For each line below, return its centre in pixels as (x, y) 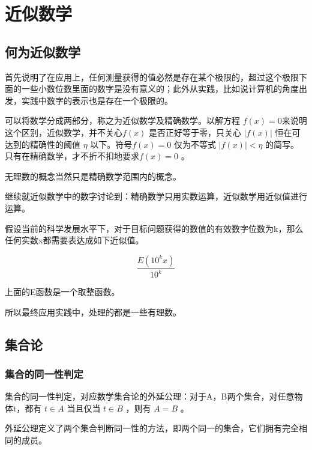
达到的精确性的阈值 (43, 144)
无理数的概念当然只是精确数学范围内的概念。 (93, 176)
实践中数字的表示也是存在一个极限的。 (97, 100)
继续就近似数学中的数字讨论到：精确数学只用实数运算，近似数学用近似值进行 (156, 196)
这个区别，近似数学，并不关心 (64, 132)
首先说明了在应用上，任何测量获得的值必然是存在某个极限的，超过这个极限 (152, 77)
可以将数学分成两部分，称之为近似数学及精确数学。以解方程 (122, 120)
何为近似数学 (43, 51)
